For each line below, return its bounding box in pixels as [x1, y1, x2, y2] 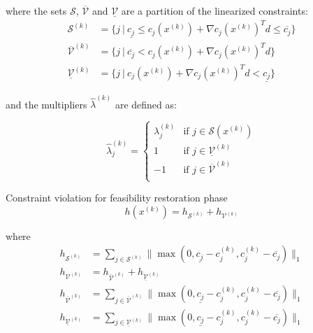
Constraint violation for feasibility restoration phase [6, 190, 228, 205]
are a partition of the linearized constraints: [121, 3, 308, 17]
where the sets [6, 3, 67, 17]
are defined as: [115, 97, 177, 111]
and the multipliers [6, 97, 87, 111]
